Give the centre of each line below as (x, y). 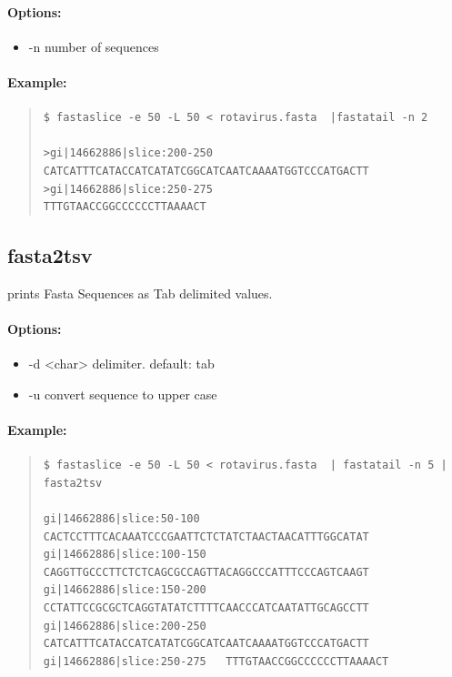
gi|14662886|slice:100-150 (125, 555)
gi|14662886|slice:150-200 (125, 590)
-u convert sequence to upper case (123, 394)
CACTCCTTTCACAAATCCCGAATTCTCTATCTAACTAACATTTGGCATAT (206, 536)
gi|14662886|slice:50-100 (121, 519)
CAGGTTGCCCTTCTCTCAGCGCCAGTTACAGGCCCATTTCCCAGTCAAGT (206, 572)
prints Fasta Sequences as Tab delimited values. (140, 293)
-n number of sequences (94, 46)
